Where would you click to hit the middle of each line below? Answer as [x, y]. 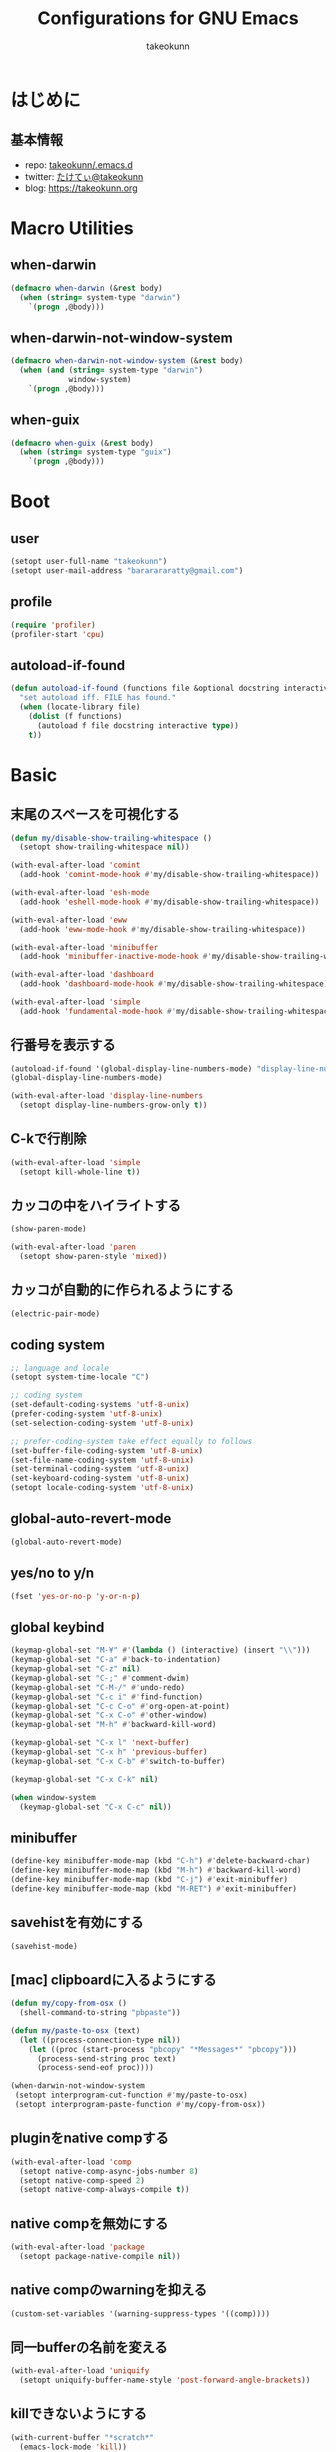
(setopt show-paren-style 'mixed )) [93, 1257]
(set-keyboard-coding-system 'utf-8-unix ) [100, 1478]
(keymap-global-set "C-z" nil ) [75, 1669]
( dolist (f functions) [75, 716]
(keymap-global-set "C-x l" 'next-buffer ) [100, 1743]
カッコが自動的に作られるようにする [122, 1290]
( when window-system [53, 1797]
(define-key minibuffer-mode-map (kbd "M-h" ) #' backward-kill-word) [156, 1870]
